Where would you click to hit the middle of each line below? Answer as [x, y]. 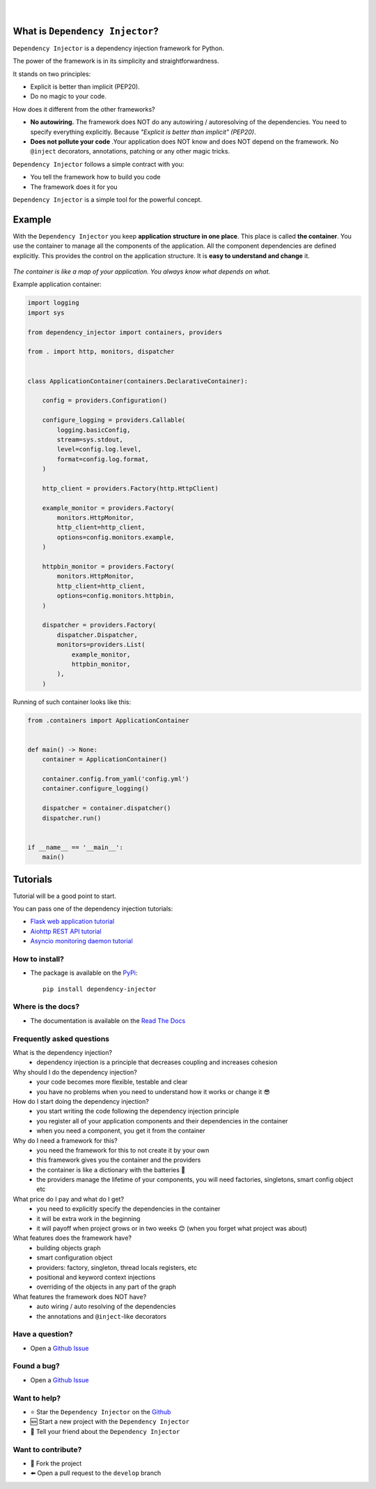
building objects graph [69, 1248]
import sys [46, 313]
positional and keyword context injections [96, 1277]
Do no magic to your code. [69, 96]
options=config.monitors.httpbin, [116, 596]
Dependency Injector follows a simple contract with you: [99, 164]
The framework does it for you [74, 187]
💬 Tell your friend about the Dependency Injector [105, 1431]
